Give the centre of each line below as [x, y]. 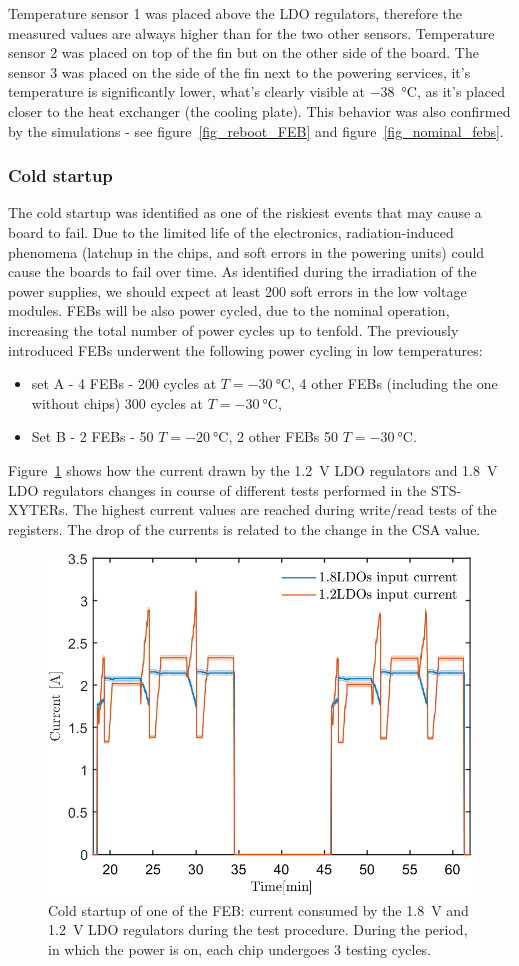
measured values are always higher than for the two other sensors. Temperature [251, 32]
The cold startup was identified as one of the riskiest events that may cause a [245, 212]
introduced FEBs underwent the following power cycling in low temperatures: [245, 349]
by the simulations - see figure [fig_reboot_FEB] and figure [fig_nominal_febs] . [256, 130]
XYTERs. [38, 509]
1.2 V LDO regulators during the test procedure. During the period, [258, 929]
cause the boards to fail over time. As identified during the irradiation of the [242, 271]
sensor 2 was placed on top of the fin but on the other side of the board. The [243, 52]
